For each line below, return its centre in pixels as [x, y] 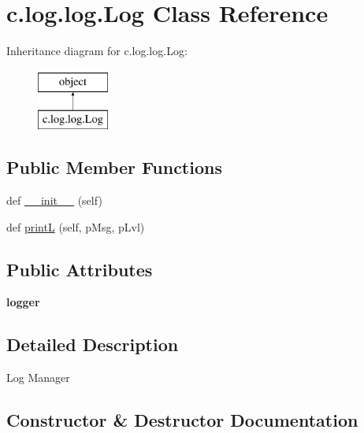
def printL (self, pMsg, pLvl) [76, 226]
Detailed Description [93, 344]
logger [23, 302]
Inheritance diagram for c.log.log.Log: [97, 51]
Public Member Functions [114, 167]
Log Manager [38, 377]
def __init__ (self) [54, 200]
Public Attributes [80, 269]
